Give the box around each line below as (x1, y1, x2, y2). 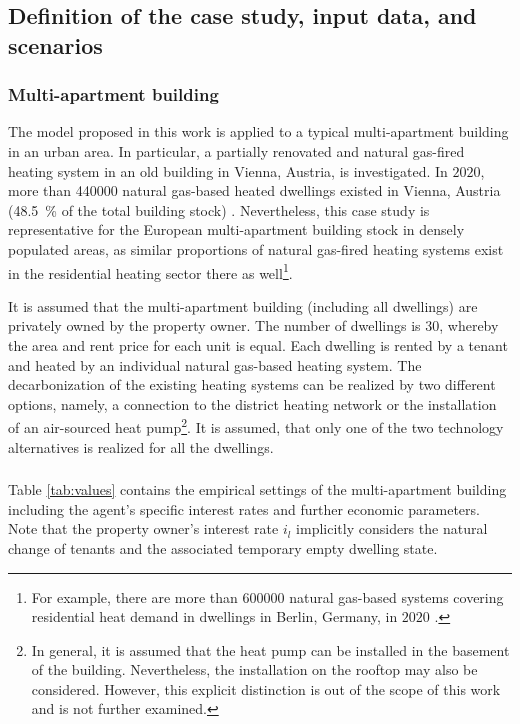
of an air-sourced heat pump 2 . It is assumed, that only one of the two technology (8, 414, 504, 438)
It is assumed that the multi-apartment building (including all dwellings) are (8, 295, 478, 316)
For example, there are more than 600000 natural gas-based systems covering (31, 586, 504, 607)
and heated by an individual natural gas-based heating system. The (8, 354, 422, 375)
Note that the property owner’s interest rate (8, 518, 279, 539)
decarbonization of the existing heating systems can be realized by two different (8, 374, 496, 395)
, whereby (439, 315, 499, 336)
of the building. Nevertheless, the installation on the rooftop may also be (31, 659, 478, 680)
